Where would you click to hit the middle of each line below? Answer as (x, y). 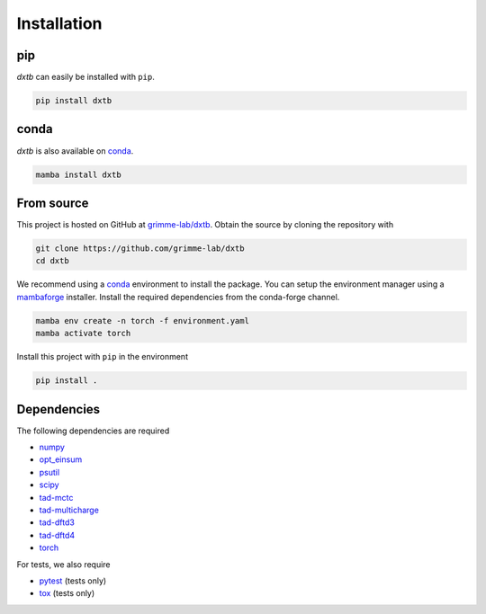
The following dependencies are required (93, 431)
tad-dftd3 (57, 522)
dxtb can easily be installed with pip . (85, 77)
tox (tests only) (67, 593)
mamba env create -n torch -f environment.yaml (142, 320)
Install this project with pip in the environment (103, 357)
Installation (59, 23)
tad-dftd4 (57, 535)
